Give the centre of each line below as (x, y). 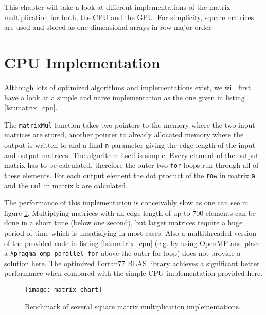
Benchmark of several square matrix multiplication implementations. (133, 306)
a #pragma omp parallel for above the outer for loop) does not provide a (122, 253)
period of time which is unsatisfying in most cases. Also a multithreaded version (130, 232)
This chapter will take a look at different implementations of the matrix (117, 7)
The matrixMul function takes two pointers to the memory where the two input (130, 124)
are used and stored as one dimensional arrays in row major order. (109, 27)
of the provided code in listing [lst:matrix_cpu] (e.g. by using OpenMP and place (132, 243)
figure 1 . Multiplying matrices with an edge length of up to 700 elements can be (130, 212)
